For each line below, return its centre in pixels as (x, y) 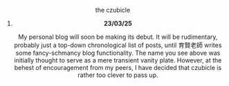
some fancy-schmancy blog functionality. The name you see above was (118, 53)
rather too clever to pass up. (118, 75)
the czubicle (113, 10)
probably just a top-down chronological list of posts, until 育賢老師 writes (118, 45)
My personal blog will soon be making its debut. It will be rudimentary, (118, 37)
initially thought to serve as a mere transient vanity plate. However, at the (118, 60)
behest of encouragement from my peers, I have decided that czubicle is (118, 68)
